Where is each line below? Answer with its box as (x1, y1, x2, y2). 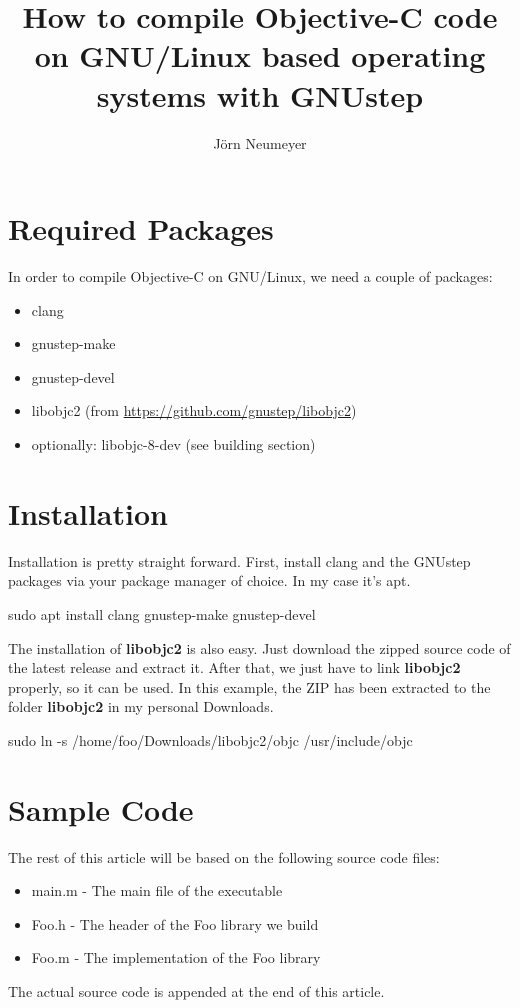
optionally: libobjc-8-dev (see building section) (31, 434, 316, 454)
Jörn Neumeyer (213, 132, 307, 153)
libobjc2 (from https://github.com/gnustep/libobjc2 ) (31, 400, 357, 421)
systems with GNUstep (96, 74, 424, 115)
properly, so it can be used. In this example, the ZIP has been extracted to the (8, 676, 491, 697)
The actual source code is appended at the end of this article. (8, 980, 385, 1001)
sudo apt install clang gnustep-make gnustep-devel (8, 603, 316, 624)
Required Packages (8, 208, 274, 249)
